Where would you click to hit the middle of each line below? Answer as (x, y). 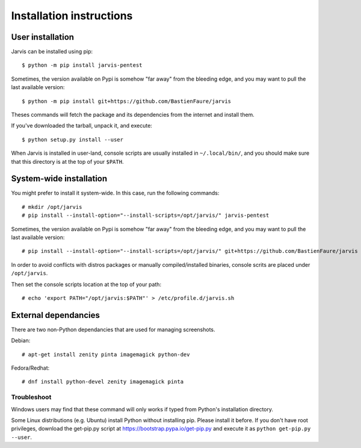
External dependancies (56, 315)
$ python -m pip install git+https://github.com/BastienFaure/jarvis (127, 101)
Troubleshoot (31, 397)
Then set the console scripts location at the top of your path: (86, 284)
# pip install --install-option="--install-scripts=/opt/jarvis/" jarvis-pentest (146, 216)
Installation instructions (72, 16)
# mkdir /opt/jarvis (52, 207)
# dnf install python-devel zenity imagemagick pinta (103, 382)
